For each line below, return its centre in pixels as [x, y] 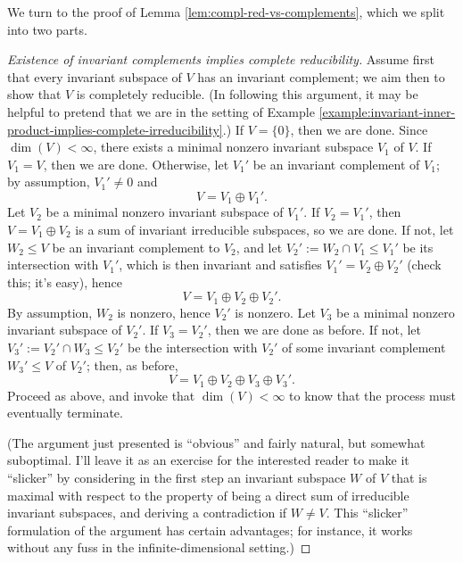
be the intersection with [192, 347]
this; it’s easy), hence [65, 281]
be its [418, 247]
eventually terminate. [65, 413]
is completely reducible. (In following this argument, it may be [247, 94]
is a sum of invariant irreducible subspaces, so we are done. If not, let [265, 229]
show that [34, 94]
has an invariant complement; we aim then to [321, 76]
